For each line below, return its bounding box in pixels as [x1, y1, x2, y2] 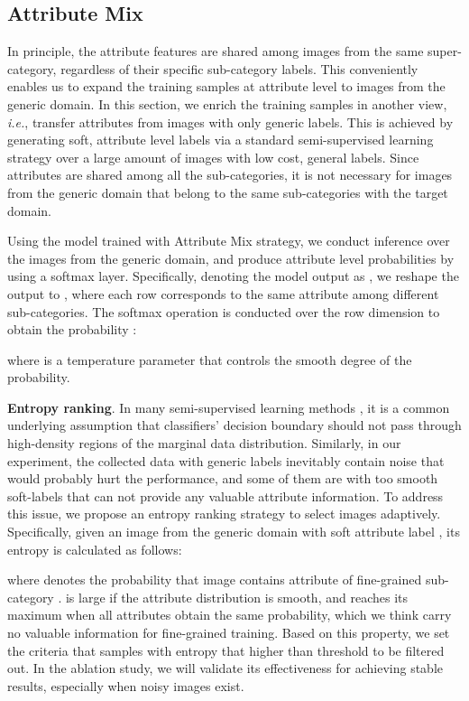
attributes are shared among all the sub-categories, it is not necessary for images [7, 165, 453, 184]
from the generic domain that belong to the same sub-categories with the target [7, 182, 448, 201]
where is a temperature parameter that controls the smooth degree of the [7, 350, 412, 369]
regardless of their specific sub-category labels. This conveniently [60, 59, 418, 78]
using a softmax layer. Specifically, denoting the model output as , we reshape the [7, 266, 459, 285]
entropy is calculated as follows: [7, 539, 182, 558]
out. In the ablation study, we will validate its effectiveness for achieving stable [7, 659, 444, 678]
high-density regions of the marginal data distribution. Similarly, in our [7, 434, 401, 453]
